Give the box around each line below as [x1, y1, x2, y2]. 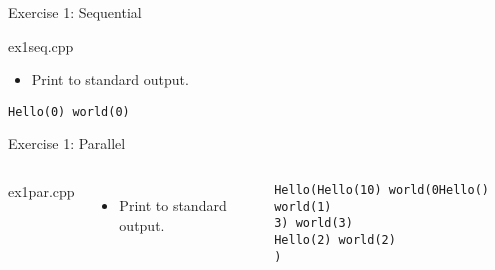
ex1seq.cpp [8, 35, 74, 56]
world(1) [274, 199, 332, 214]
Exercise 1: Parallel [8, 133, 126, 154]
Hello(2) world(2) [274, 233, 396, 247]
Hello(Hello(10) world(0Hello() [274, 183, 489, 198]
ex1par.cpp [8, 181, 75, 202]
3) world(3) [274, 216, 353, 231]
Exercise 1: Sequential [8, 2, 142, 22]
